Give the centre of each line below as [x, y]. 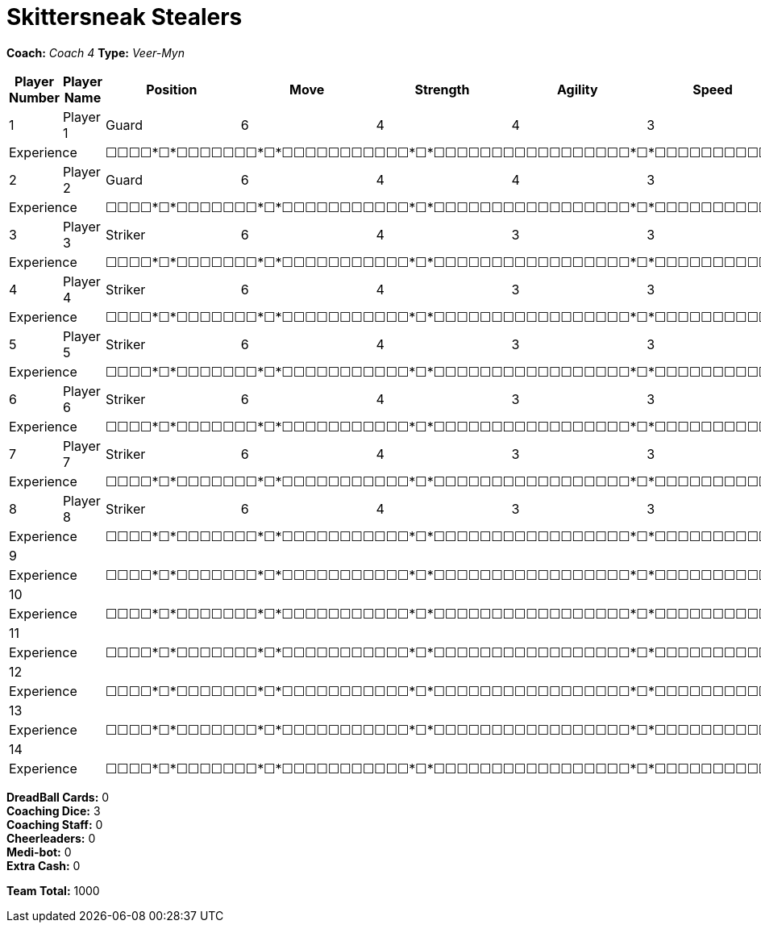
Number [34, 97]
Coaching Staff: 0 [55, 824]
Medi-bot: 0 [39, 852]
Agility [578, 89]
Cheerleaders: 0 [51, 838]
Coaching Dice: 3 [54, 810]
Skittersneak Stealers [125, 17]
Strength [442, 89]
